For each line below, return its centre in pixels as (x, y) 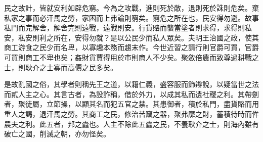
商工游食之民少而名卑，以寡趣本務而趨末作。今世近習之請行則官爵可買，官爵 (131, 47)
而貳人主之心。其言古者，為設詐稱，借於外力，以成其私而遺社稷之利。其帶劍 (131, 94)
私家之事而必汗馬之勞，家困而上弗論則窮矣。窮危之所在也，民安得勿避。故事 (131, 17)
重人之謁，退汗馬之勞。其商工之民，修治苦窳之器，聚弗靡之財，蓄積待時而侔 (131, 113)
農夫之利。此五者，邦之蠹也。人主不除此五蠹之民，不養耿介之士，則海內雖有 (131, 124)
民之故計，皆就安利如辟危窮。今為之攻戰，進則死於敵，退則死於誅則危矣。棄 (131, 8)
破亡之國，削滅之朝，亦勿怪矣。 (57, 134)
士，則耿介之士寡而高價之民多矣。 (61, 67)
